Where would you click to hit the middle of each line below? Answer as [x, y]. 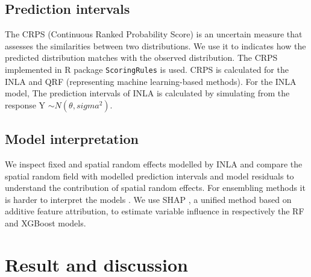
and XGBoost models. [46, 223]
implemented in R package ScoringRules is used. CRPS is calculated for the [147, 69]
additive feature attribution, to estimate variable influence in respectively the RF [155, 211]
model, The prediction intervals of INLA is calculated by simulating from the [147, 93]
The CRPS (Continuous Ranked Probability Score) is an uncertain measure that [154, 34]
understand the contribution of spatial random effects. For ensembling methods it [155, 188]
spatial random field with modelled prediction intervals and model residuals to [149, 176]
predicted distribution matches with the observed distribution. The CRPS [141, 58]
